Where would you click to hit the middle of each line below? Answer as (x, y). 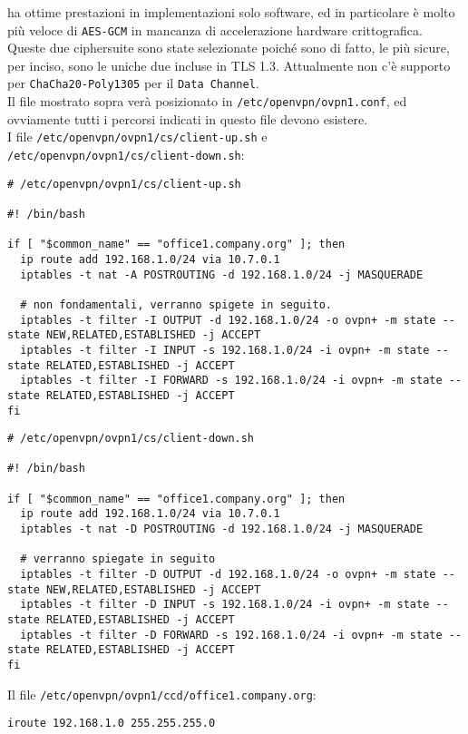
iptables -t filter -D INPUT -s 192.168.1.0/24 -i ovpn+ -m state (225, 605)
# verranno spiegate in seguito (118, 559)
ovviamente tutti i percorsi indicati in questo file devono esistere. (188, 118)
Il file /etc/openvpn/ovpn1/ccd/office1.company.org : (162, 694)
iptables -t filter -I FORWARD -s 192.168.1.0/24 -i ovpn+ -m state (231, 381)
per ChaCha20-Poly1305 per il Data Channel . (133, 83)
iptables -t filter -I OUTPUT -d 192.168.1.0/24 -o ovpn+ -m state (228, 320)
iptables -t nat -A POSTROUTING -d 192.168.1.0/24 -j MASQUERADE (222, 274)
